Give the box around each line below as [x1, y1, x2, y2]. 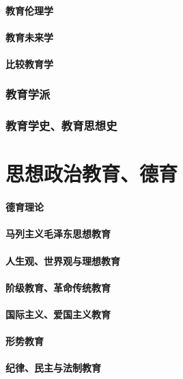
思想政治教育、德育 [5, 159, 178, 187]
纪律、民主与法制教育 [5, 361, 101, 375]
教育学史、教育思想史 [5, 117, 117, 134]
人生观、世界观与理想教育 [5, 253, 120, 267]
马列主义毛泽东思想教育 [5, 226, 111, 241]
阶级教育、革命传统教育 [5, 280, 111, 294]
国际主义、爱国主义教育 [5, 306, 111, 321]
